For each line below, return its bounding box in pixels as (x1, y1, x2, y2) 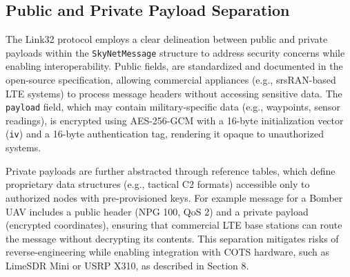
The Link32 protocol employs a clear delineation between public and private (6, 32, 328, 46)
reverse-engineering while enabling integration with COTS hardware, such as (6, 245, 330, 259)
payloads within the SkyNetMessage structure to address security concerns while (6, 45, 345, 59)
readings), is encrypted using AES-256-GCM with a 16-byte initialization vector (6, 113, 344, 127)
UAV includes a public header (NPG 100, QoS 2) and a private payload (6, 204, 309, 218)
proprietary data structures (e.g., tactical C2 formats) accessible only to (6, 177, 310, 191)
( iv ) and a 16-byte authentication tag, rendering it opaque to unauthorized (6, 126, 324, 141)
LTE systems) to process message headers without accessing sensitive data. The (6, 86, 342, 100)
